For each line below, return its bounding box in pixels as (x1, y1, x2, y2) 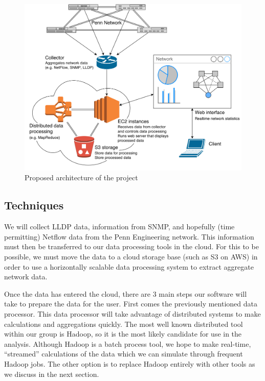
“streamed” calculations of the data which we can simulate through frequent (4, 348, 243, 359)
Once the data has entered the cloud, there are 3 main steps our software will (4, 288, 247, 299)
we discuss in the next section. (4, 368, 99, 379)
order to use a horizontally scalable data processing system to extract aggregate (4, 261, 254, 272)
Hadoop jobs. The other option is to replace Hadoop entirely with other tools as (4, 358, 255, 369)
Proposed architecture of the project (25, 172, 138, 183)
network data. (4, 271, 48, 282)
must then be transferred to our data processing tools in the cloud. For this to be (4, 241, 259, 252)
